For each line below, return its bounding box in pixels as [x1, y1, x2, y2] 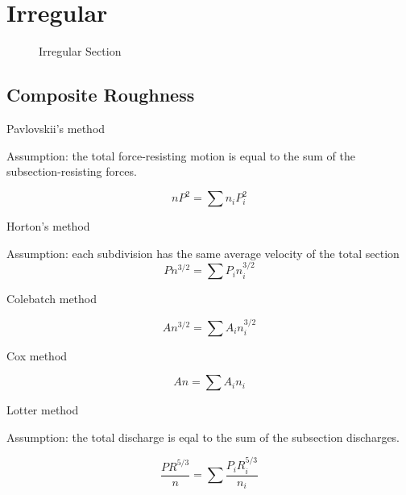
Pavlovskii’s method [6, 119, 106, 136]
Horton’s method [6, 218, 90, 235]
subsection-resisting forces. [6, 163, 137, 180]
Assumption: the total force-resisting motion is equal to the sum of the [6, 147, 355, 164]
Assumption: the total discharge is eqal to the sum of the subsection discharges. [6, 428, 400, 445]
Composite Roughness [6, 82, 195, 107]
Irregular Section [39, 43, 122, 60]
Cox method [6, 347, 68, 364]
